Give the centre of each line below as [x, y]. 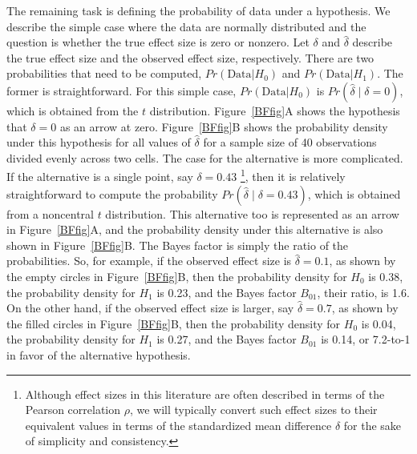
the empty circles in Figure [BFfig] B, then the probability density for [177, 276]
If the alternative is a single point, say [100, 176]
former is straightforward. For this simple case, [121, 90]
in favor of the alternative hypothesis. [99, 354]
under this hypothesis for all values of [99, 142]
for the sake [372, 425]
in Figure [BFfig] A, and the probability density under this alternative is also [195, 229]
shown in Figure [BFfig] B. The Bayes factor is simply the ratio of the [178, 245]
